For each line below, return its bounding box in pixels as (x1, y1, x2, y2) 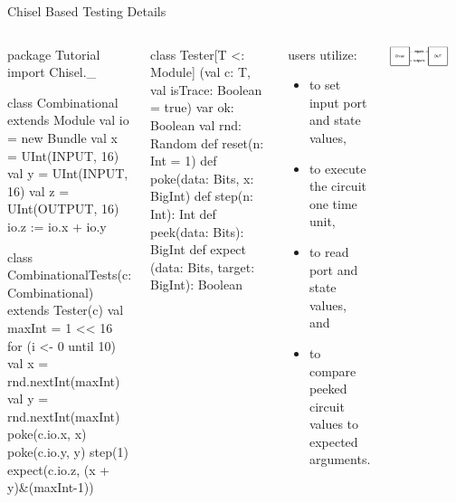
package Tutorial (7, 44, 100, 63)
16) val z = (7, 181, 70, 200)
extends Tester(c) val (7, 300, 124, 319)
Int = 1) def (150, 151, 217, 170)
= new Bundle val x (7, 128, 118, 147)
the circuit (309, 176, 366, 195)
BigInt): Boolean (150, 275, 242, 294)
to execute (309, 158, 366, 177)
